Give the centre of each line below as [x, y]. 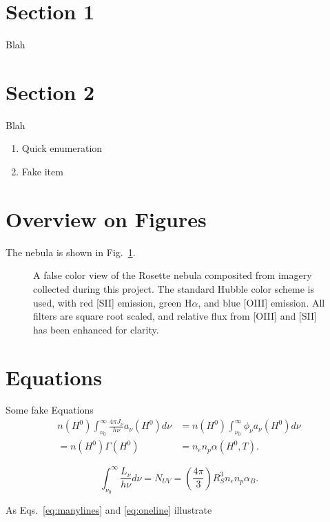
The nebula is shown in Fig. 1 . [71, 252]
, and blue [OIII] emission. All [261, 302]
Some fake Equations [50, 410]
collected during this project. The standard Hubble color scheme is [174, 288]
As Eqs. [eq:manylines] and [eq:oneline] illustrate [109, 510]
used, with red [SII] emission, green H [113, 302]
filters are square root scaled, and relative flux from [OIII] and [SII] [175, 316]
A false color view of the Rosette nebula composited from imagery [173, 275]
